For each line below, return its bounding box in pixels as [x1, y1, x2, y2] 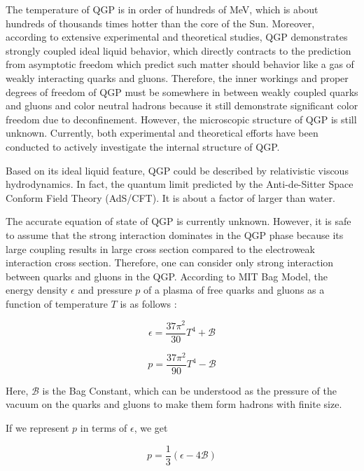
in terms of [80, 420, 127, 435]
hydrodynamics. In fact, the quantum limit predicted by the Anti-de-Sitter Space [6, 177, 353, 191]
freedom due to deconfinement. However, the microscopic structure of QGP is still [6, 111, 357, 126]
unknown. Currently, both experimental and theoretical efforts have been [6, 125, 318, 140]
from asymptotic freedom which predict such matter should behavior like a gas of [6, 57, 354, 71]
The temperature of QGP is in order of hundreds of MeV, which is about [6, 2, 318, 16]
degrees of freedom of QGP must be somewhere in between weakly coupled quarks [6, 84, 358, 99]
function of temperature [6, 296, 108, 310]
